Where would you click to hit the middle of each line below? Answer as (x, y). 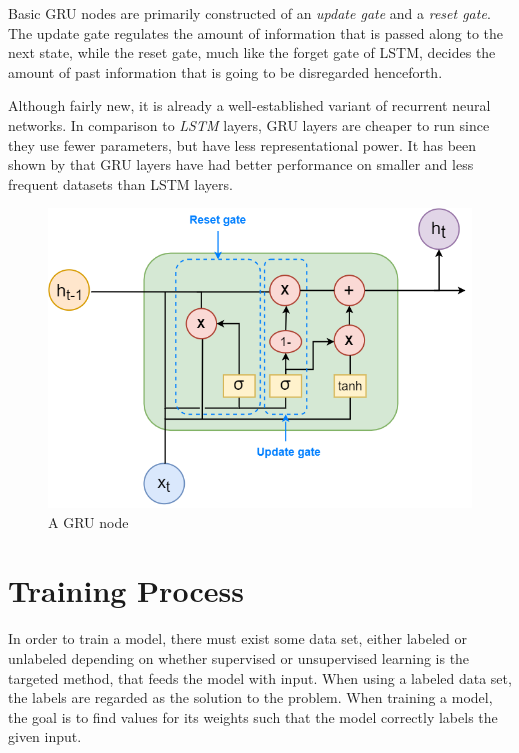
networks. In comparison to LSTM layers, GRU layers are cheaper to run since (249, 124)
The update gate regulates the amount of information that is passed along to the (256, 32)
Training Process (126, 590)
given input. (45, 736)
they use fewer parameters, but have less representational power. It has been (242, 144)
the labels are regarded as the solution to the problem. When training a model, (250, 697)
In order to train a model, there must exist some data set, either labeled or (238, 638)
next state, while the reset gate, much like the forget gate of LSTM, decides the (252, 52)
